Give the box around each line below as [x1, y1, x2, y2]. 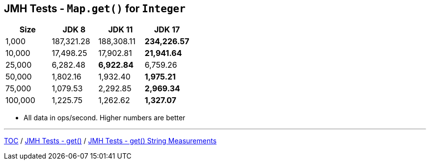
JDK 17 [154, 25, 180, 35]
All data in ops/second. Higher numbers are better [24, 113, 186, 122]
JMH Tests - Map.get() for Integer [4, 2, 186, 15]
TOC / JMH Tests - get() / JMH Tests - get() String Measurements [4, 137, 217, 145]
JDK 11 [108, 25, 133, 35]
